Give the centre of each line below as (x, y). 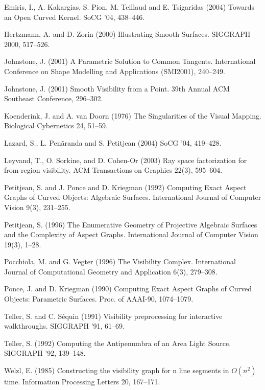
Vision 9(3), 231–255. (37, 207)
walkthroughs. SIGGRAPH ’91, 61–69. (65, 326)
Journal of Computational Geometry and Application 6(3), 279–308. (111, 271)
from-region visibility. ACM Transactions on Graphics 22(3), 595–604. (113, 170)
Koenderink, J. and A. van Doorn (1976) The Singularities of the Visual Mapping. (133, 115)
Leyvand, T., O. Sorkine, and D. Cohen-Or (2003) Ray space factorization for (126, 160)
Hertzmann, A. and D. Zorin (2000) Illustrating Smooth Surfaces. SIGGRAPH (127, 34)
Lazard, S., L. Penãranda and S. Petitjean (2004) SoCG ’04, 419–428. (113, 142)
